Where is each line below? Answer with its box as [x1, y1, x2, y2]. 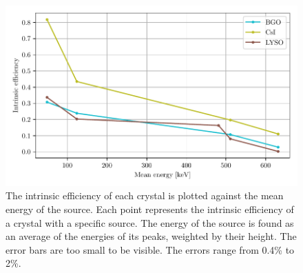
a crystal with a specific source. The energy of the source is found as [6, 215, 294, 230]
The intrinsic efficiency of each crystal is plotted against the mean [6, 188, 284, 203]
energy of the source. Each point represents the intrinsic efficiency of [6, 201, 294, 216]
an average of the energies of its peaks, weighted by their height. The [6, 229, 297, 243]
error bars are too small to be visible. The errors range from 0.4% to [6, 242, 295, 256]
